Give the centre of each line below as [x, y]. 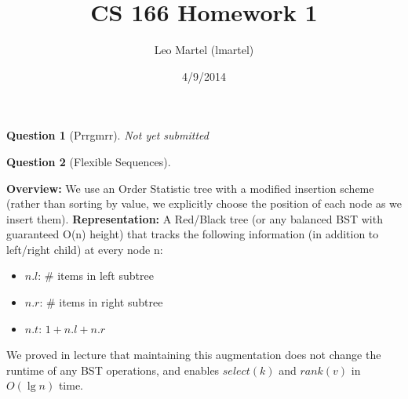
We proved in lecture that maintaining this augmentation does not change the [194, 355]
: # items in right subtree [101, 302]
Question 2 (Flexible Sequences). [89, 161]
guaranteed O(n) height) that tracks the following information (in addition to [193, 234]
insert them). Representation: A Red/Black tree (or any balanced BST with [195, 218]
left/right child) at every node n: [85, 249]
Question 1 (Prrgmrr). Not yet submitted [107, 135]
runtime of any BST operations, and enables [113, 370]
